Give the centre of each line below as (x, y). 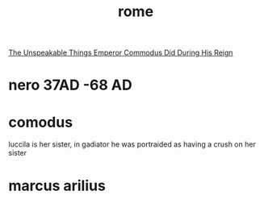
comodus (41, 122)
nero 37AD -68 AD (70, 85)
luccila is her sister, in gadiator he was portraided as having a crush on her (132, 144)
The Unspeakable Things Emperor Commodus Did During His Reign (121, 53)
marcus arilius (57, 186)
